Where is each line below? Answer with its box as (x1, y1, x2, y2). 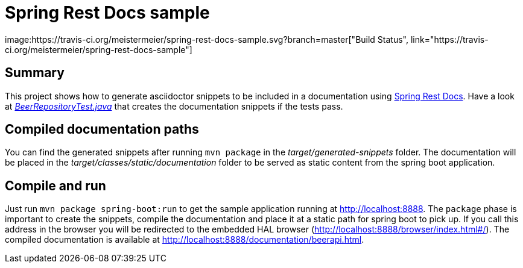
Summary (5, 65, 65, 81)
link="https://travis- (410, 34, 489, 45)
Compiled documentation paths (5, 122, 199, 137)
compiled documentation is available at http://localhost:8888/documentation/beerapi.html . (5, 234, 364, 245)
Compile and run (5, 178, 106, 193)
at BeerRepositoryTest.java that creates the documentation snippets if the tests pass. (5, 101, 343, 111)
